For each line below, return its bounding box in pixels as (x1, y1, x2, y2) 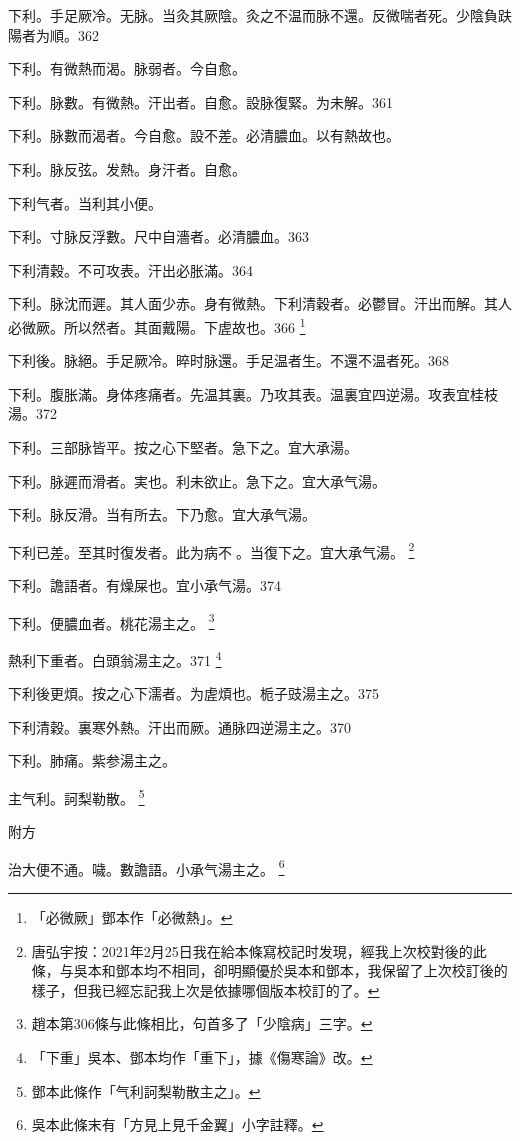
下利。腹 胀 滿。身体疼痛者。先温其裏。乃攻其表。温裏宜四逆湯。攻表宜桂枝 (8, 383, 498, 404)
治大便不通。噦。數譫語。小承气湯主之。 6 (8, 855, 285, 879)
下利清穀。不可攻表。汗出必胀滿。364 (8, 259, 253, 280)
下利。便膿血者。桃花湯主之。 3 (8, 609, 215, 633)
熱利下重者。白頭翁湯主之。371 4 (8, 646, 222, 670)
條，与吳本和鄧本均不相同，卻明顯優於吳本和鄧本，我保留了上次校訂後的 (31, 960, 508, 981)
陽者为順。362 (8, 24, 99, 45)
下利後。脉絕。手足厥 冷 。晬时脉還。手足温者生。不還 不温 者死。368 (8, 350, 449, 371)
